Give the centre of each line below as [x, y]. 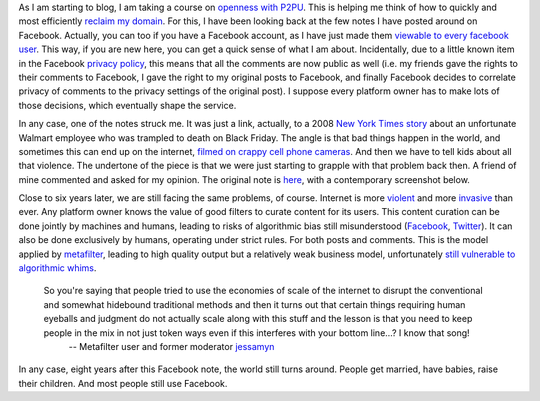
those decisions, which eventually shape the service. [127, 105]
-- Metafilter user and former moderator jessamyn [171, 346]
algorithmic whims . [57, 268]
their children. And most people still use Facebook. [123, 383]
